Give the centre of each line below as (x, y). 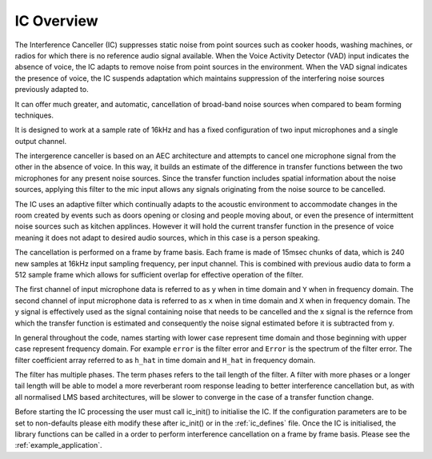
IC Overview (57, 21)
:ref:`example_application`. (59, 445)
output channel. (41, 141)
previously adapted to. (52, 90)
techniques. (34, 115)
